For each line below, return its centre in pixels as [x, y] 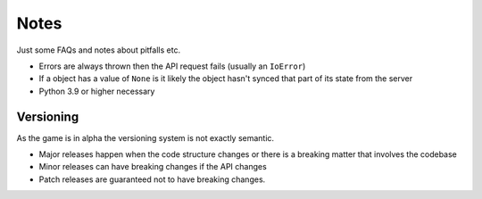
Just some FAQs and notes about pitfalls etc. [99, 50]
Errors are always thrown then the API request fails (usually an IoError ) [172, 66]
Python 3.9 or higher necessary [97, 91]
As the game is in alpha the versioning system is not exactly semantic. [145, 137]
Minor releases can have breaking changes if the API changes [153, 167]
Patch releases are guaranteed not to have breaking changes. [152, 179]
